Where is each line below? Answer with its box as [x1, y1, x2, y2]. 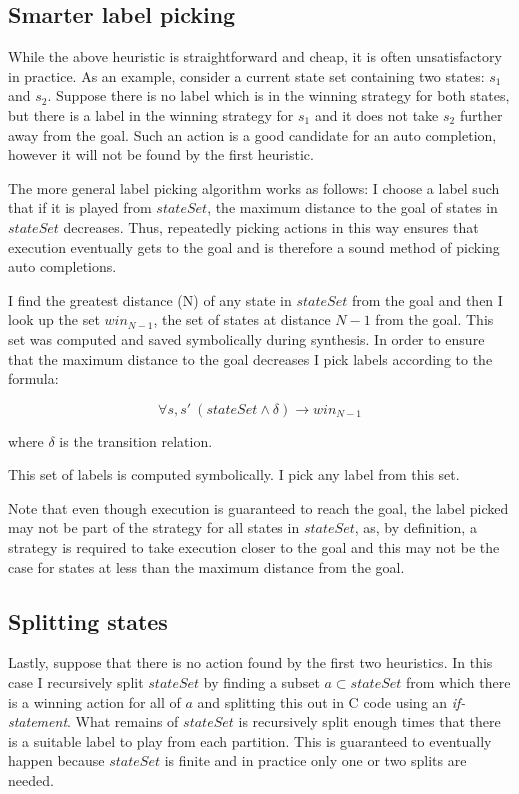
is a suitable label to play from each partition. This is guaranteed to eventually [8, 730, 492, 751]
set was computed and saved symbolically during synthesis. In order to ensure [8, 328, 485, 349]
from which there [406, 672, 511, 693]
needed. [8, 770, 54, 791]
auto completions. [8, 256, 117, 277]
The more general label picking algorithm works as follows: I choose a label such [8, 177, 500, 198]
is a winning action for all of [8, 691, 181, 712]
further [459, 104, 503, 125]
